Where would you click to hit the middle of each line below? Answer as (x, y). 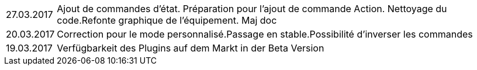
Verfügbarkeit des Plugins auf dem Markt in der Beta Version (191, 48)
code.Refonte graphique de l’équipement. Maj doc (167, 20)
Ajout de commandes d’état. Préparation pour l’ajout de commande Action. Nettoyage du (252, 9)
